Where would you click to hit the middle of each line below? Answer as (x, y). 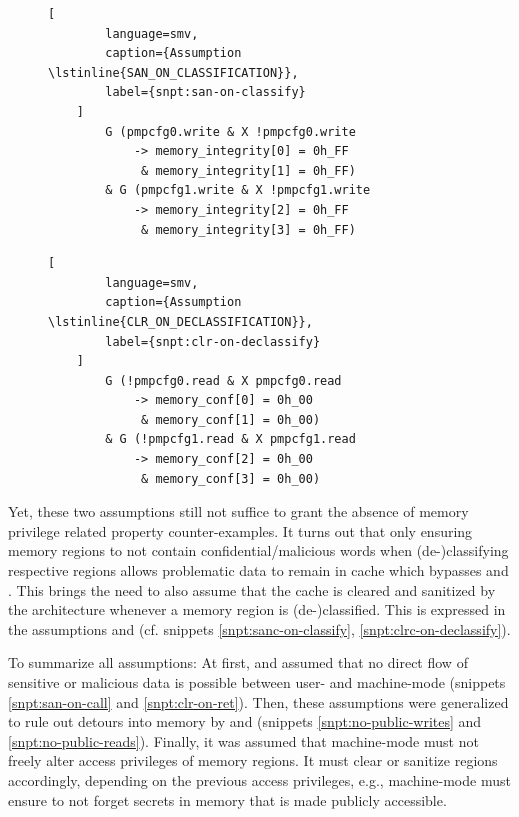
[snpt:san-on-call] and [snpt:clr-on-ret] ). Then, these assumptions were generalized (258, 701)
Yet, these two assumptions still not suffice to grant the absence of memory (238, 511)
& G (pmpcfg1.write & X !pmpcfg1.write (238, 190)
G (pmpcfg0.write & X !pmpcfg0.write (230, 131)
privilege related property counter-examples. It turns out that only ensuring (240, 530)
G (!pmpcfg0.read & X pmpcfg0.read (223, 380)
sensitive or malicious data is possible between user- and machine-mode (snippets (257, 682)
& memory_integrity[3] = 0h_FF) (248, 229)
